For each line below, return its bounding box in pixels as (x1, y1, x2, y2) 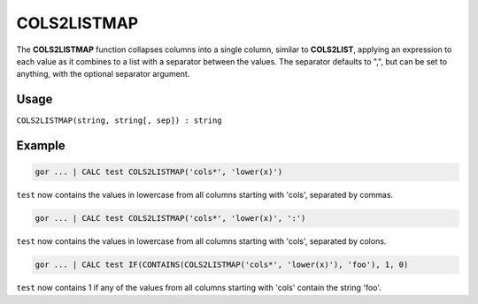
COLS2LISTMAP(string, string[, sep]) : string (16, 116, 222, 125)
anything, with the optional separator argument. (16, 69, 190, 80)
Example (16, 138, 66, 154)
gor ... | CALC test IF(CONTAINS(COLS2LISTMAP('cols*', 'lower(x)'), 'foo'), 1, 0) (35, 260, 409, 270)
